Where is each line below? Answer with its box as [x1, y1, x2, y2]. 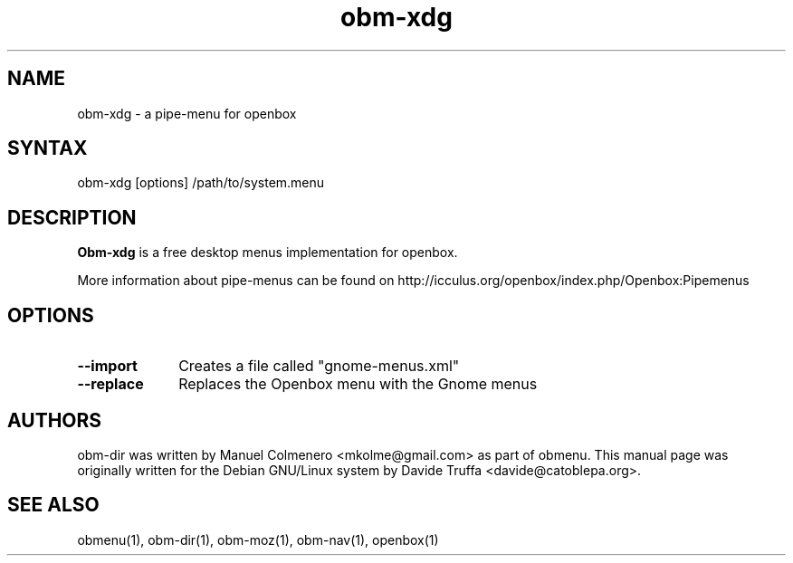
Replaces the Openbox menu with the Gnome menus [178, 375, 538, 394]
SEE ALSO [7, 493, 100, 517]
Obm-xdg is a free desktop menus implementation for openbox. [77, 244, 458, 261]
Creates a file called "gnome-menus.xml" [178, 357, 460, 376]
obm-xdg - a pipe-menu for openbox [77, 105, 297, 121]
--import [77, 357, 138, 376]
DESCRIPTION [7, 205, 137, 229]
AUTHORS [7, 408, 102, 432]
